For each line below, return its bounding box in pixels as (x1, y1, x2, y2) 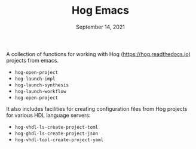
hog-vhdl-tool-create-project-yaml (14, 136, 104, 143)
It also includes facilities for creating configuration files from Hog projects (6, 105, 188, 112)
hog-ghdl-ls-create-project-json (14, 131, 99, 136)
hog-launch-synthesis (14, 82, 69, 88)
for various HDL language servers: (6, 111, 91, 119)
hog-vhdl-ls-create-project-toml (14, 124, 99, 130)
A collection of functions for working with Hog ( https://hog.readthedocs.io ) (6, 50, 191, 57)
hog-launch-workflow (14, 88, 66, 94)
